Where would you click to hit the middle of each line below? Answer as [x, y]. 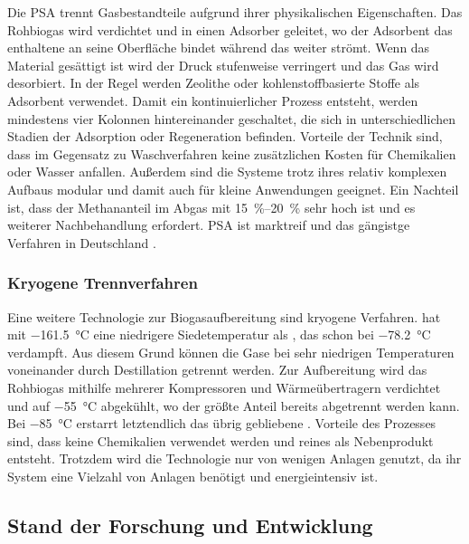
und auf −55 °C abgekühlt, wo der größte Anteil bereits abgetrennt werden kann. [234, 405]
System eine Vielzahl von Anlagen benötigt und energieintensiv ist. [193, 476]
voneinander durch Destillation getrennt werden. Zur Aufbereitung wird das [217, 370]
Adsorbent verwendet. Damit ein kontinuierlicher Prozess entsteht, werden [213, 100]
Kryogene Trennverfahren [103, 283]
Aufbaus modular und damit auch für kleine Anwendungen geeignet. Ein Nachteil [233, 189]
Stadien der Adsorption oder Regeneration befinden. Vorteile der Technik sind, [225, 136]
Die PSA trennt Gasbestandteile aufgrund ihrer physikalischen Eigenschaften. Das [235, 12]
